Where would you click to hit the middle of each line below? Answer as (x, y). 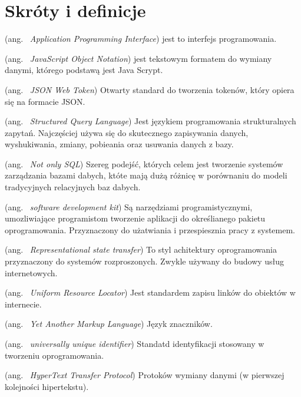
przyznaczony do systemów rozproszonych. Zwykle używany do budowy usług (145, 261)
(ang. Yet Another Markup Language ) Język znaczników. (109, 324)
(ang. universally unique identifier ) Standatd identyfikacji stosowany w (135, 343)
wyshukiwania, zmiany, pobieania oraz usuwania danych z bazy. (119, 144)
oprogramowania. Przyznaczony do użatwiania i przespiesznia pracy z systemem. (150, 229)
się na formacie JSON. (45, 101)
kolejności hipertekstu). (47, 386)
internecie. (23, 304)
